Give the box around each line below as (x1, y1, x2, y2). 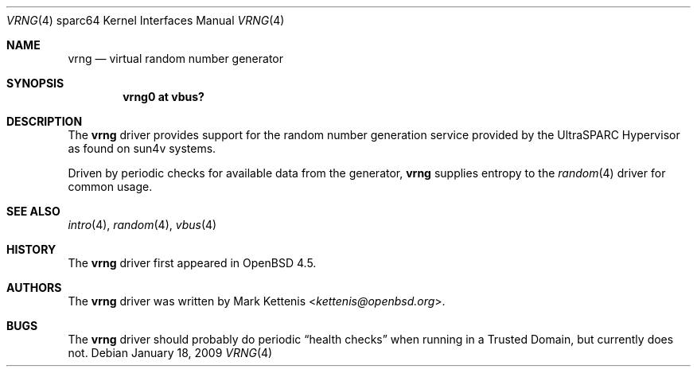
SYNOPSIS (6, 76, 64, 90)
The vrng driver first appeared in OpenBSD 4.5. (68, 256, 317, 270)
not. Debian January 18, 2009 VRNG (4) (68, 346, 273, 359)
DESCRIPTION (6, 115, 83, 128)
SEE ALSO (6, 204, 60, 218)
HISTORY (6, 243, 56, 256)
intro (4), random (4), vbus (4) (68, 218, 217, 231)
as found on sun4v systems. (68, 142, 216, 155)
